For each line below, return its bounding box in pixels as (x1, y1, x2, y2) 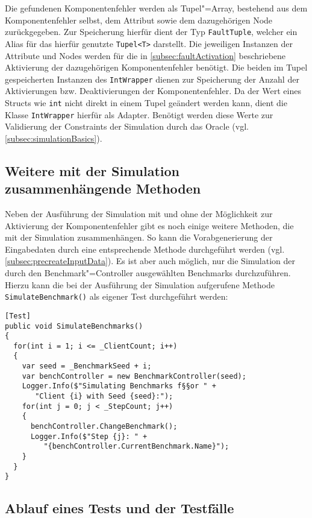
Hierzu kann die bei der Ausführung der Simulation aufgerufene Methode (5, 278, 275, 291)
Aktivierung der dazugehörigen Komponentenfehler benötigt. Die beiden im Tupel (5, 61, 308, 74)
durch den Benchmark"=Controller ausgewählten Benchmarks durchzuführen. (5, 267, 291, 279)
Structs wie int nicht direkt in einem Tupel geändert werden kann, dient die (5, 96, 287, 109)
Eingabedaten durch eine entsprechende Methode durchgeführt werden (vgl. (5, 242, 285, 255)
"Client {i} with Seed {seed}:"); (35, 392, 173, 401)
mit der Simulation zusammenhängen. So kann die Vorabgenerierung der (5, 231, 273, 244)
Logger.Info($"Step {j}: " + (30, 432, 148, 441)
